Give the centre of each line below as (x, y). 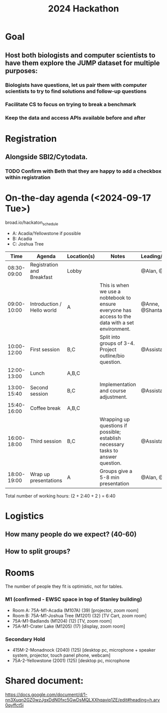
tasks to (109, 451)
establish (110, 438)
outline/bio (112, 356)
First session (45, 349)
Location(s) (81, 256)
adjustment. (114, 397)
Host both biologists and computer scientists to (80, 55)
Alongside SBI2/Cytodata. (46, 157)
